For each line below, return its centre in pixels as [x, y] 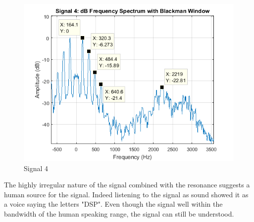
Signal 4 [36, 168]
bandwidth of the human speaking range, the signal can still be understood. [119, 213]
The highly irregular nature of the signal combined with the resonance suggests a [127, 185]
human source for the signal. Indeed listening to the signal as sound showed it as [126, 194]
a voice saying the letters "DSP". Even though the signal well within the [113, 204]
